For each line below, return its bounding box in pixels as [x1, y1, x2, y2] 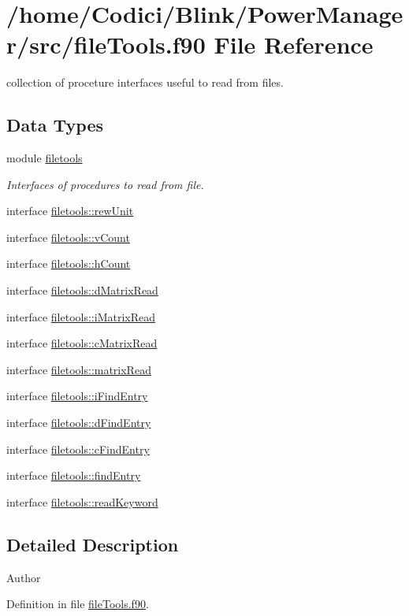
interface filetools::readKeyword [6, 493, 158, 510]
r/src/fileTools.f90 [6, 28, 206, 61]
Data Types [6, 113, 103, 137]
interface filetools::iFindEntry [6, 388, 148, 404]
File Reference [214, 28, 374, 61]
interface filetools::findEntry [6, 467, 141, 484]
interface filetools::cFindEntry [6, 440, 150, 457]
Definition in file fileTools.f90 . [6, 596, 149, 612]
